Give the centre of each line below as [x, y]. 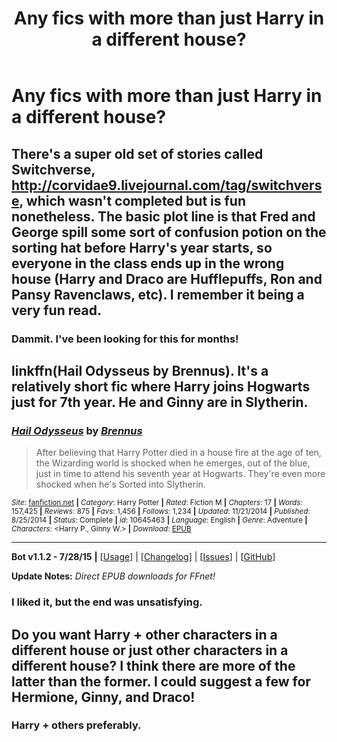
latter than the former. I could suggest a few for [161, 681]
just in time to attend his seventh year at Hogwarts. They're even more [180, 474]
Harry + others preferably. [76, 725]
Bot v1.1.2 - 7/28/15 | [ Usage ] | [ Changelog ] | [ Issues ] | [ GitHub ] [143, 557]
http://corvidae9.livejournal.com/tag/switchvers [167, 185]
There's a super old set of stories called [137, 153]
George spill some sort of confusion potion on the [169, 232]
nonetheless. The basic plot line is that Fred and [163, 216]
